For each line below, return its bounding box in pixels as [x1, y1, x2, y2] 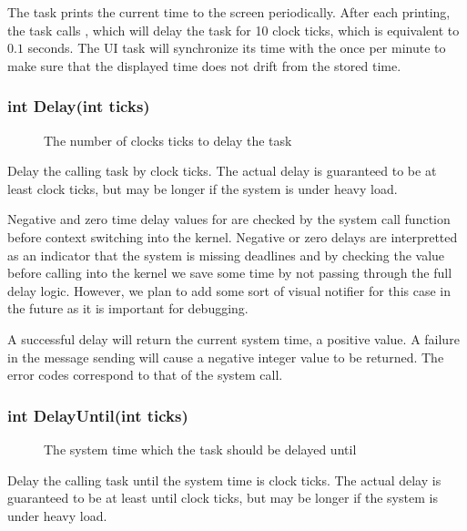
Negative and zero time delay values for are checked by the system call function [7, 209, 451, 229]
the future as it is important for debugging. [7, 299, 249, 318]
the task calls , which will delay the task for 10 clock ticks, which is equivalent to [7, 20, 460, 39]
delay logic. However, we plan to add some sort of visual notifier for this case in [7, 281, 452, 300]
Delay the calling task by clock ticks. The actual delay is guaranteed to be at [7, 161, 437, 180]
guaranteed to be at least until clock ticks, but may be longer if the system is [7, 488, 438, 507]
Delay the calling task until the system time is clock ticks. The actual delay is [7, 470, 442, 489]
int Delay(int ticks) [7, 95, 150, 117]
